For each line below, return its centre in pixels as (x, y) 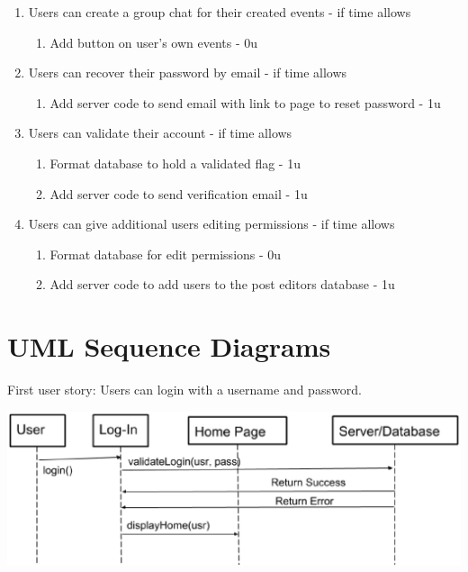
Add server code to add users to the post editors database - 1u (222, 284)
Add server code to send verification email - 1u (179, 193)
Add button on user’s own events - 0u (154, 42)
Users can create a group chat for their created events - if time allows (220, 12)
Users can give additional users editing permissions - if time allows (211, 224)
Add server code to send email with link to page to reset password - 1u (245, 102)
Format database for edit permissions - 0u (166, 254)
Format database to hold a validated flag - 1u (175, 163)
